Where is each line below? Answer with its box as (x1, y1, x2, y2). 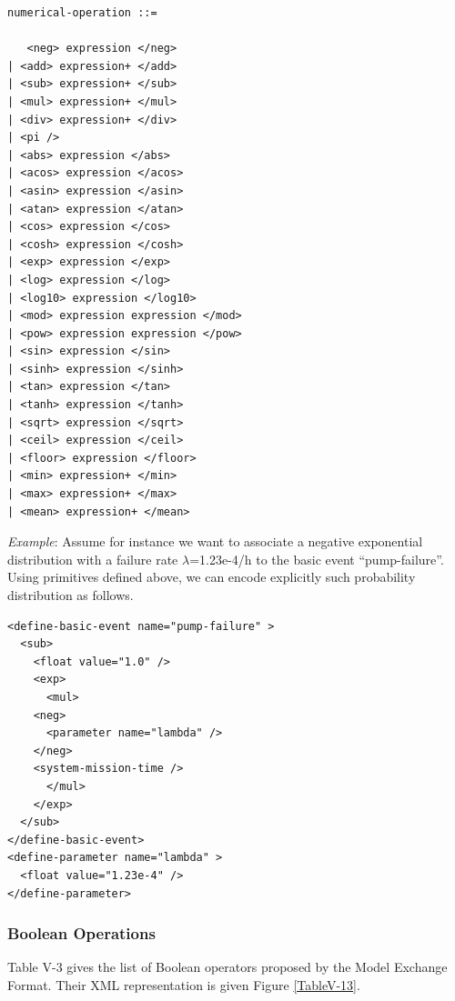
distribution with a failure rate (7, 549, 178, 568)
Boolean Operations (7, 922, 156, 945)
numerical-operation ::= (7, 6, 157, 19)
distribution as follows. (7, 586, 134, 604)
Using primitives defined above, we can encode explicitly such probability (7, 567, 416, 586)
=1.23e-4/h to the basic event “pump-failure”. (189, 549, 444, 568)
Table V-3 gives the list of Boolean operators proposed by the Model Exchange (7, 957, 448, 976)
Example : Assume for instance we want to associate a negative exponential (7, 532, 423, 551)
